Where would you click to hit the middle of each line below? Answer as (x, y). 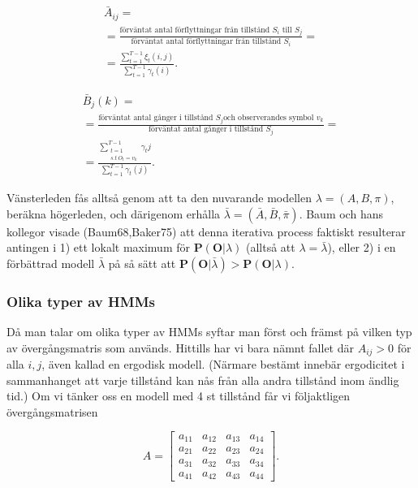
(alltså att (270, 247)
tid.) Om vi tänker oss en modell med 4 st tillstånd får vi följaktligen (179, 396)
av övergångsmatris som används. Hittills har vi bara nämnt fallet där (180, 347)
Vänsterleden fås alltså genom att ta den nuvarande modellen (159, 198)
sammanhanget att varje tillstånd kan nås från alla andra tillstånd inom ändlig (203, 380)
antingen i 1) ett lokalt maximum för (98, 247)
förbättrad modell (51, 263)
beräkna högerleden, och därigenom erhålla (114, 213)
